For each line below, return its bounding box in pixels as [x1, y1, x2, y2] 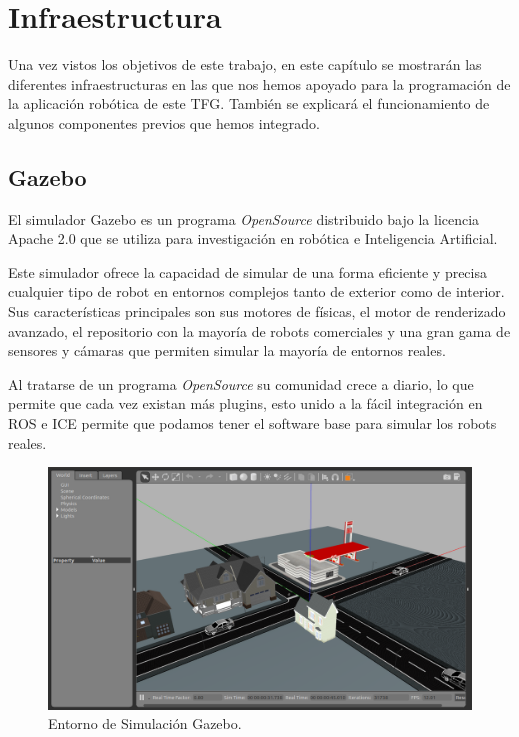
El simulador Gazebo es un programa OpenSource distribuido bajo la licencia [8, 208, 480, 229]
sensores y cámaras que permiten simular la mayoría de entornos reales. [8, 340, 446, 361]
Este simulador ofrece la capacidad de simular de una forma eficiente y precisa [8, 261, 487, 282]
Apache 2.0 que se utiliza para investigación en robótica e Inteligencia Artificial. [8, 228, 498, 249]
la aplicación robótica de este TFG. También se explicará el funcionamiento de [8, 93, 490, 114]
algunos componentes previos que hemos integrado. [8, 112, 320, 133]
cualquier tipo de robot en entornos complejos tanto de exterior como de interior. [8, 281, 505, 302]
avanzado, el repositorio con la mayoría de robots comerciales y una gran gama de [8, 320, 511, 341]
